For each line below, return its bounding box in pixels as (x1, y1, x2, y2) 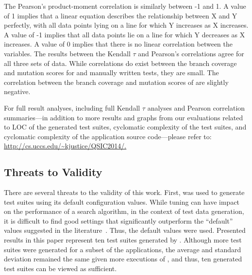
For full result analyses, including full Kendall (4, 102, 140, 113)
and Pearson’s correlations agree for (138, 48, 244, 58)
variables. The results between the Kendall (4, 48, 131, 58)
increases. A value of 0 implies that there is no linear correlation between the (4, 39, 233, 49)
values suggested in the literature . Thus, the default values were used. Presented (4, 225, 246, 235)
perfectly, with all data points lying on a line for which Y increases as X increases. (4, 20, 249, 30)
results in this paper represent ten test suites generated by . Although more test (4, 235, 242, 245)
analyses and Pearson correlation (147, 102, 245, 113)
